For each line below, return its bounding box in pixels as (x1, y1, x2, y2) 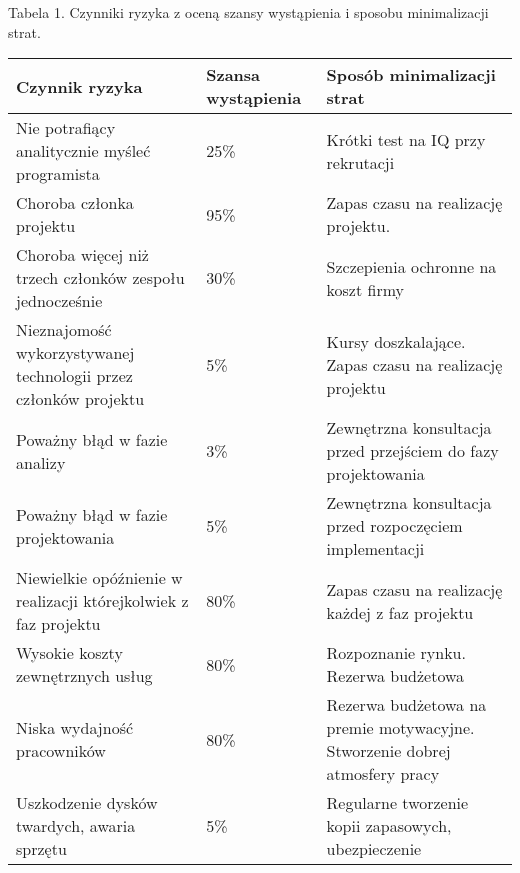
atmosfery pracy (326, 762, 440, 786)
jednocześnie (16, 289, 103, 313)
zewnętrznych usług (16, 664, 153, 688)
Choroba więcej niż (16, 243, 149, 267)
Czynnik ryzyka (16, 74, 143, 98)
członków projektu (16, 387, 145, 411)
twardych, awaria (16, 814, 136, 838)
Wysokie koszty (16, 641, 123, 665)
